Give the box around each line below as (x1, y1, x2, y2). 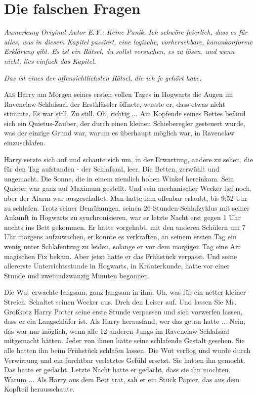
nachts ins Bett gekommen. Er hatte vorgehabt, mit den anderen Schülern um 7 (4, 221, 246, 232)
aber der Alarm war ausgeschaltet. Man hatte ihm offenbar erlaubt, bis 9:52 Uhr (4, 193, 248, 203)
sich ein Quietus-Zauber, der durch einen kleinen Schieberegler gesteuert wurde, (4, 118, 246, 128)
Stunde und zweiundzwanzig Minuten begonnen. (4, 270, 150, 280)
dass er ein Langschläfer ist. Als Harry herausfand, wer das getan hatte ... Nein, (4, 316, 246, 326)
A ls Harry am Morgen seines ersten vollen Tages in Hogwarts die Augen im (4, 89, 233, 99)
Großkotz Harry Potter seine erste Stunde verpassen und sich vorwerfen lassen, (4, 306, 243, 316)
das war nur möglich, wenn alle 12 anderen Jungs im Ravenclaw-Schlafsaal (4, 325, 229, 336)
